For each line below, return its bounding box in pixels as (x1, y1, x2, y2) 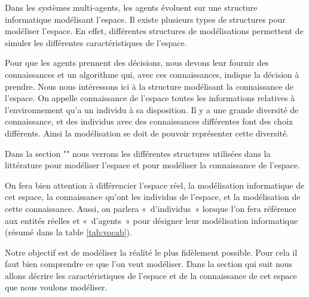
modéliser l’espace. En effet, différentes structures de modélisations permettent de (5, 25, 304, 37)
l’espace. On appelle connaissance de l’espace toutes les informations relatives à (5, 92, 295, 104)
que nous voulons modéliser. (5, 281, 108, 293)
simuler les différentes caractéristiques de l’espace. (5, 36, 187, 49)
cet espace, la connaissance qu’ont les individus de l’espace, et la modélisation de (5, 190, 301, 203)
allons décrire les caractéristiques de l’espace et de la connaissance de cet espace (5, 269, 297, 281)
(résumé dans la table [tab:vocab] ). (5, 226, 132, 238)
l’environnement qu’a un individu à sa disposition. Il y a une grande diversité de (5, 103, 299, 116)
